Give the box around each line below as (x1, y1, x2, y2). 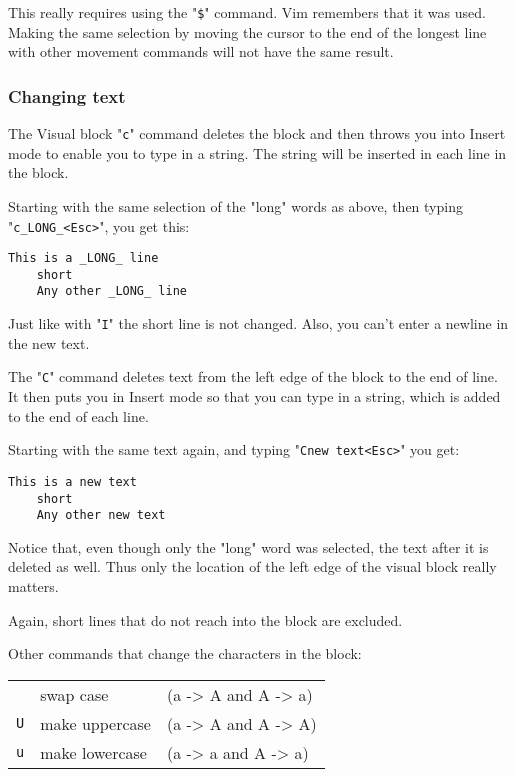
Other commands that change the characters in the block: (8, 643, 362, 664)
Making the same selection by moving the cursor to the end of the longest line (8, 21, 487, 42)
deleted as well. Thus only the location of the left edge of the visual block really (8, 556, 497, 577)
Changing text (8, 83, 126, 108)
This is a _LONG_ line (8, 251, 159, 266)
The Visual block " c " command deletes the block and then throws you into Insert (8, 123, 506, 144)
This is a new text (8, 474, 137, 489)
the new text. (8, 332, 90, 353)
